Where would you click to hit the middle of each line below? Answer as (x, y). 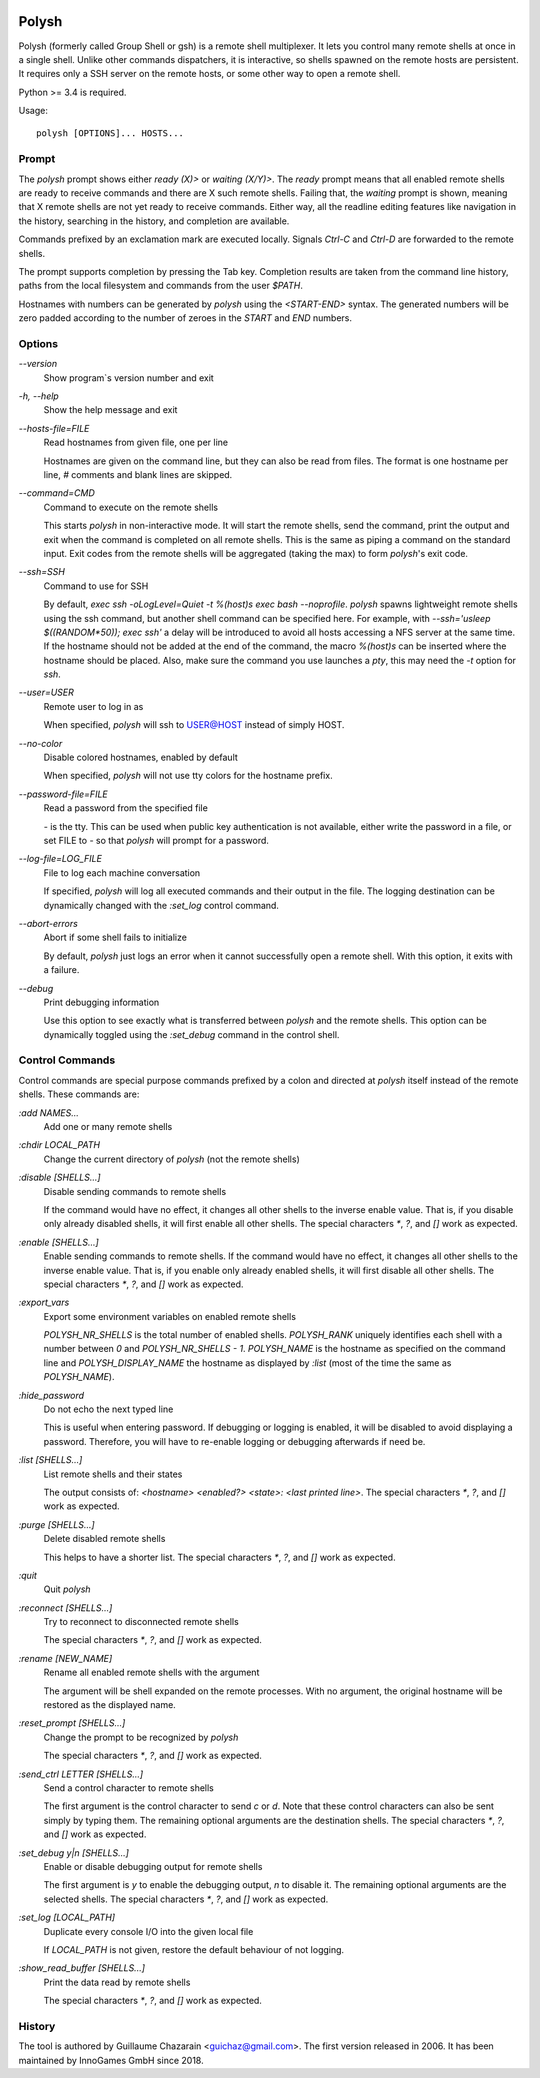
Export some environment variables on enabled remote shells (170, 1316)
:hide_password (51, 1395)
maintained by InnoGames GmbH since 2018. (111, 2060)
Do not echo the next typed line (108, 1409)
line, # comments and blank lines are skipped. (138, 474)
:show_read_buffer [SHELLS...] (81, 1968)
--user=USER (46, 692)
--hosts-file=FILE (54, 428)
